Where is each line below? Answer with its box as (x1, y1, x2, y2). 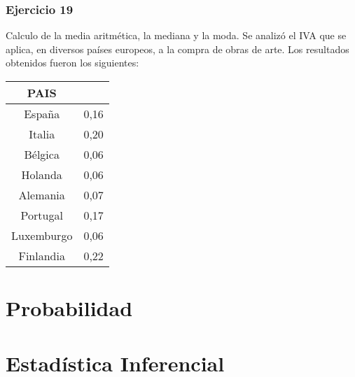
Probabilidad (6, 294, 133, 322)
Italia (29, 126, 55, 142)
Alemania (18, 187, 65, 203)
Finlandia (18, 248, 65, 264)
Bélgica (24, 146, 60, 162)
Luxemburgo (11, 227, 73, 243)
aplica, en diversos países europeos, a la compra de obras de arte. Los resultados (6, 41, 349, 56)
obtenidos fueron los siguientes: (6, 55, 139, 70)
